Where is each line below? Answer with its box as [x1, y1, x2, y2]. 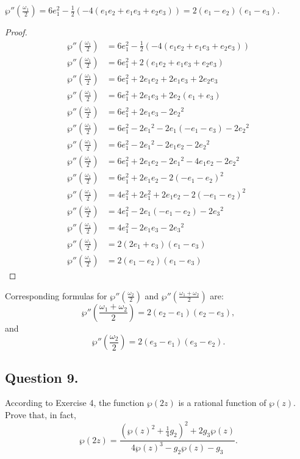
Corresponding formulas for [5, 289, 107, 302]
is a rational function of [178, 396, 266, 409]
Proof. [5, 26, 27, 38]
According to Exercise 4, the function [5, 396, 145, 409]
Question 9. [5, 368, 79, 386]
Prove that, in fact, [5, 408, 76, 421]
